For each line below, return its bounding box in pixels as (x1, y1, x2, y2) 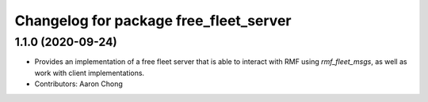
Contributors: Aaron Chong (34, 79, 123, 89)
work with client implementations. (34, 68, 145, 77)
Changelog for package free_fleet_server (14, 12, 292, 29)
